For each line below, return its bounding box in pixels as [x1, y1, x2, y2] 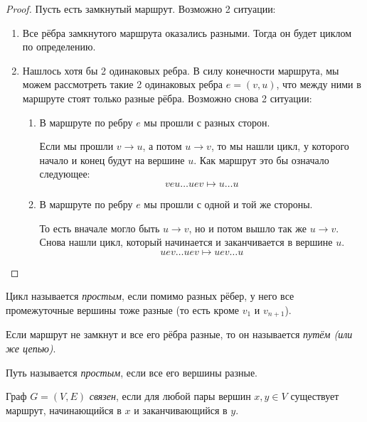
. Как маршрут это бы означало [193, 152, 329, 167]
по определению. [22, 39, 96, 54]
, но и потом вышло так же [188, 220, 307, 235]
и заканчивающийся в [134, 402, 228, 417]
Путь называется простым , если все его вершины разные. [6, 364, 257, 379]
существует [290, 389, 339, 404]
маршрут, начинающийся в [6, 402, 122, 417]
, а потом [142, 139, 182, 153]
